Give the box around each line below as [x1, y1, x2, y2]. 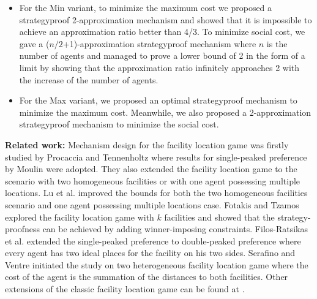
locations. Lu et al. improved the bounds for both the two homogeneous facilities [5, 186, 308, 199]
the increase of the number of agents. [19, 73, 158, 86]
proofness [5, 222, 40, 235]
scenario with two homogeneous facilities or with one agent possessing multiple [5, 174, 300, 187]
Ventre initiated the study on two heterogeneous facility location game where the [5, 258, 308, 271]
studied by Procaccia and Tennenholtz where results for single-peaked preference [5, 150, 307, 163]
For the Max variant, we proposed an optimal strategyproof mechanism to [19, 94, 297, 107]
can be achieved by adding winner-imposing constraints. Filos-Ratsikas [42, 222, 308, 235]
